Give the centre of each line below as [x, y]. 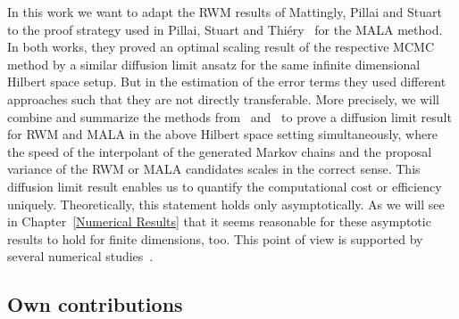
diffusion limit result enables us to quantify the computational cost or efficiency [225, 186]
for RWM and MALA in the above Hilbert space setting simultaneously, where [222, 134]
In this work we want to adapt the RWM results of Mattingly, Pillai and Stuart [225, 12]
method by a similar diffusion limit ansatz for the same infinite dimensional [214, 64]
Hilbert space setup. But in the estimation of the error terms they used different [227, 82]
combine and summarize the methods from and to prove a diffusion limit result [229, 116]
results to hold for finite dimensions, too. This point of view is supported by [215, 238]
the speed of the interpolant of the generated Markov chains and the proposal [220, 151]
